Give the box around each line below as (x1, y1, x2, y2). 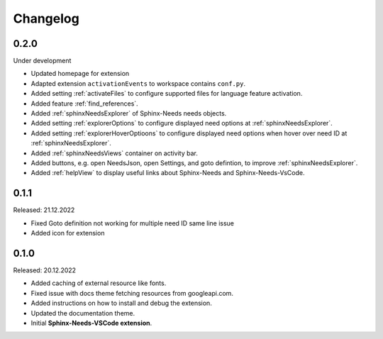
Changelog (13, 11, 79, 26)
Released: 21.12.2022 (13, 206, 75, 214)
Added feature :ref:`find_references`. (30, 99, 138, 108)
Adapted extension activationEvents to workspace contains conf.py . (30, 79, 246, 88)
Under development (13, 57, 72, 65)
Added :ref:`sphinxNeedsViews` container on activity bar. (30, 149, 199, 157)
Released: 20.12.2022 (13, 266, 77, 274)
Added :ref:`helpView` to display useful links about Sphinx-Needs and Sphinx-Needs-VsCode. (30, 169, 305, 177)
